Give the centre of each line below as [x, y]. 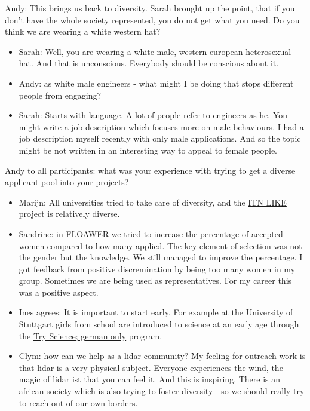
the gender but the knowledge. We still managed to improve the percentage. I [161, 257]
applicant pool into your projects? [67, 182]
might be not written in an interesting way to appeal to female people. [148, 150]
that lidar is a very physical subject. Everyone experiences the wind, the [151, 367]
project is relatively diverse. [69, 214]
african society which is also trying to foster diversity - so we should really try [162, 391]
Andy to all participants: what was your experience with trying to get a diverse [150, 170]
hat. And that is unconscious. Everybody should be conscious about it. [149, 63]
